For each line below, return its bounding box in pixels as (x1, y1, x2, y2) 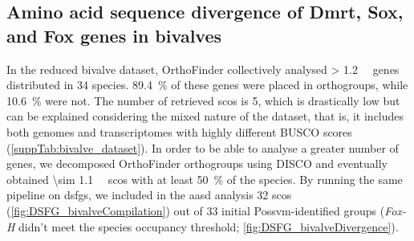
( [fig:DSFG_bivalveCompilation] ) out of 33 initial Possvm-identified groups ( (6, 202, 385, 219)
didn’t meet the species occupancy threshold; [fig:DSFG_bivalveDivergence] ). (18, 218, 399, 235)
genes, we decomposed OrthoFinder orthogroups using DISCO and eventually (6, 155, 388, 172)
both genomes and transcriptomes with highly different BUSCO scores (6, 123, 352, 140)
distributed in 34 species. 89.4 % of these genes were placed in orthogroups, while (6, 76, 408, 93)
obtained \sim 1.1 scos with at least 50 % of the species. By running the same (6, 170, 403, 187)
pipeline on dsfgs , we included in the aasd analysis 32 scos (6, 186, 292, 203)
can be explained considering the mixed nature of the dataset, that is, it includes (6, 108, 404, 125)
